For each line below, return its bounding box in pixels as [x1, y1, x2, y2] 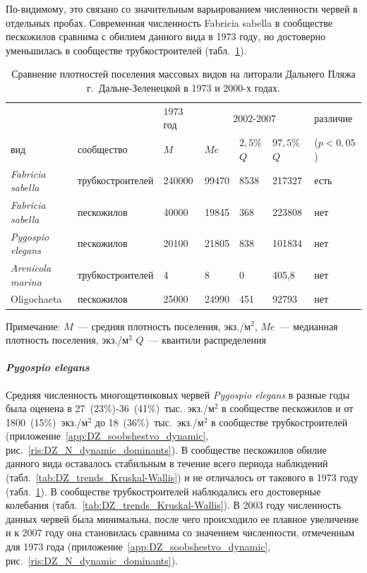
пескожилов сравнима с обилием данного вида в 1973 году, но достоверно [6, 29, 325, 44]
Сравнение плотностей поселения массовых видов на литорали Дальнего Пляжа [11, 66, 356, 81]
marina [11, 274, 42, 289]
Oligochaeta [11, 291, 62, 306]
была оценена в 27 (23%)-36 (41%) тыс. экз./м [6, 401, 215, 416]
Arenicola [11, 260, 52, 275]
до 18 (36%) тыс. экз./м [95, 414, 204, 429]
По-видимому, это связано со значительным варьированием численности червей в [6, 1, 358, 16]
